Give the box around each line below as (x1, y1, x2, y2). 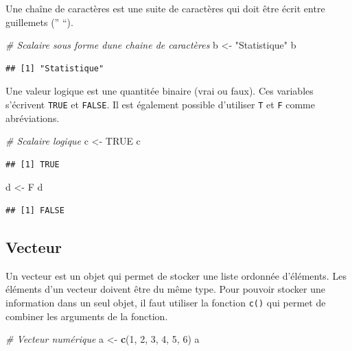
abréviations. (5, 110, 60, 125)
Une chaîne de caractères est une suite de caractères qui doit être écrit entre (5, 1, 325, 15)
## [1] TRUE (5, 159, 60, 169)
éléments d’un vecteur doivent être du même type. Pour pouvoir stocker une (5, 282, 326, 296)
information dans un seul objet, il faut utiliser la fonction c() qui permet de (5, 295, 326, 309)
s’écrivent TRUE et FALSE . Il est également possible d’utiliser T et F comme (5, 97, 315, 111)
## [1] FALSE (5, 206, 64, 215)
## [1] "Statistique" (5, 63, 104, 73)
